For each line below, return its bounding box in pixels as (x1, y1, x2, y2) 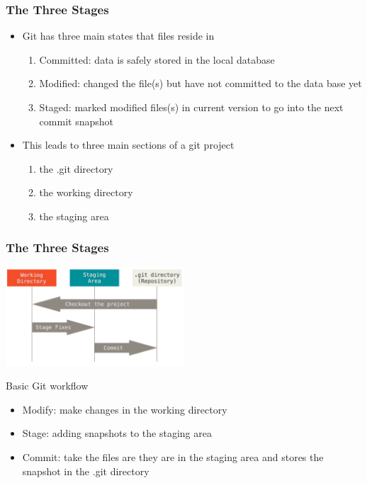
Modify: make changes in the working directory (22, 402, 227, 416)
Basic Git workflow (6, 378, 89, 393)
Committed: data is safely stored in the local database (39, 52, 275, 67)
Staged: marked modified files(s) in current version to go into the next (39, 100, 344, 114)
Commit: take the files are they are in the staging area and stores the (22, 450, 324, 465)
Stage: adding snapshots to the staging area (22, 426, 212, 441)
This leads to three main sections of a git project (22, 137, 235, 152)
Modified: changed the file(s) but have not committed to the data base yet (39, 76, 362, 91)
